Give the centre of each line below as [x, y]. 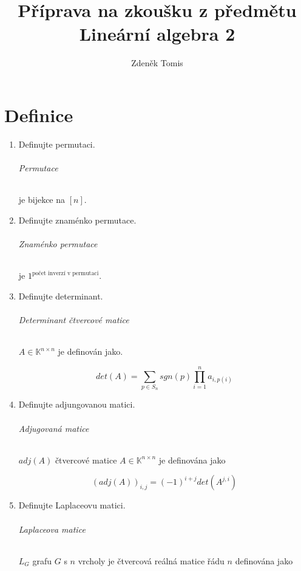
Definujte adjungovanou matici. [77, 404]
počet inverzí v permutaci [65, 273]
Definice [39, 115]
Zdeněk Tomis [157, 63]
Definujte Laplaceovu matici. [72, 505]
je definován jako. [90, 351]
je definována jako [192, 460]
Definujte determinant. [61, 296]
